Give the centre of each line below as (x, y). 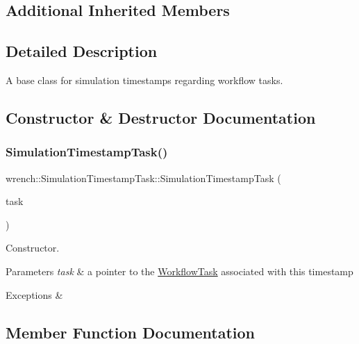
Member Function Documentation (131, 332)
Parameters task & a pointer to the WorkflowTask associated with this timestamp (179, 271)
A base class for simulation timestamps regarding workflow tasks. (144, 80)
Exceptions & (34, 294)
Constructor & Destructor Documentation (161, 117)
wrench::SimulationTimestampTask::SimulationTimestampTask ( (143, 178)
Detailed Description (82, 51)
